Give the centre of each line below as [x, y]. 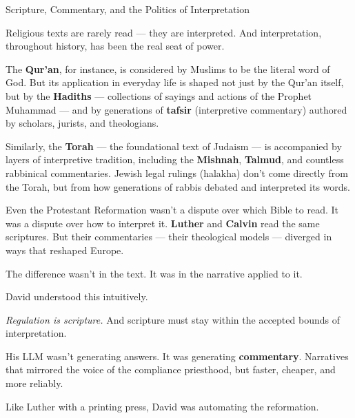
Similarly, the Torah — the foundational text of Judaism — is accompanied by [174, 146]
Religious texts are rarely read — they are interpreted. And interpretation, [164, 32]
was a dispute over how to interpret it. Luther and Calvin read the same [163, 223]
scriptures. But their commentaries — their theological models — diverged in [169, 237]
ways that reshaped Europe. [65, 250]
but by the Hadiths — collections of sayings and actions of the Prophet [159, 95]
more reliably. [34, 383]
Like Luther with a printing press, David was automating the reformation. [162, 406]
